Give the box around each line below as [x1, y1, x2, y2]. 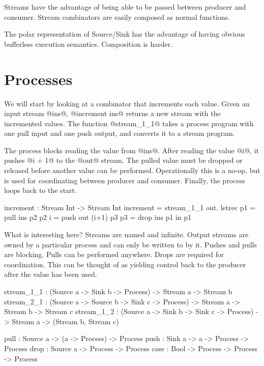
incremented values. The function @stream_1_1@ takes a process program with [4, 118, 254, 128]
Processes [4, 68, 73, 89]
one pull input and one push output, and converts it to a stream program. [4, 128, 235, 138]
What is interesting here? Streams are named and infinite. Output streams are [4, 229, 249, 240]
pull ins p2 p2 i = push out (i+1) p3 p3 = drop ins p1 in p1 [4, 212, 192, 222]
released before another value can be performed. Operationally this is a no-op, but [4, 165, 260, 176]
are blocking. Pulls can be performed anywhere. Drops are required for [4, 249, 224, 260]
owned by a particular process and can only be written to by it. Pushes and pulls [4, 239, 257, 249]
